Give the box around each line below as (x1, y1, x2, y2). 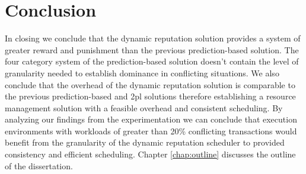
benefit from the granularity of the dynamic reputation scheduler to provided (5, 136, 285, 149)
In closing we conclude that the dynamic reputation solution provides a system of (5, 32, 301, 44)
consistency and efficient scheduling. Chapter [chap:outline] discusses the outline (5, 148, 296, 160)
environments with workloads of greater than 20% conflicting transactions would (5, 124, 297, 137)
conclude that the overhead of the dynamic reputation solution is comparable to (5, 78, 295, 91)
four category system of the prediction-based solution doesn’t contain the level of (5, 55, 299, 67)
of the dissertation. (5, 159, 73, 172)
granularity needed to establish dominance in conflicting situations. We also (5, 66, 279, 79)
